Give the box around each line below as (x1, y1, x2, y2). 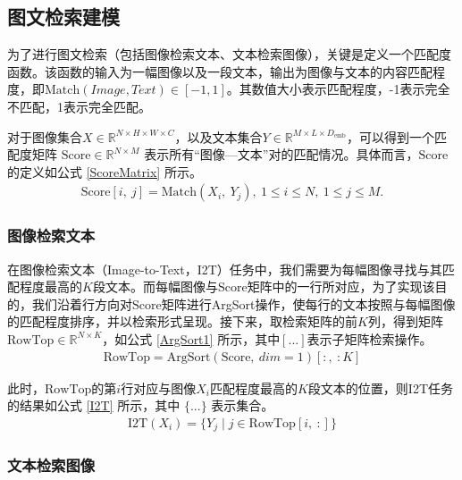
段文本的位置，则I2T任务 (307, 378, 453, 397)
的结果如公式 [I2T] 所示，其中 (7, 396, 181, 415)
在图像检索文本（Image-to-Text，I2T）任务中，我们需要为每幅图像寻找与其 (7, 259, 442, 278)
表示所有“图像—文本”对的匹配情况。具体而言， (144, 145, 419, 164)
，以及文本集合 (174, 127, 263, 146)
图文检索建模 (7, 3, 120, 30)
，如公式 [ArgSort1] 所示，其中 (102, 329, 281, 348)
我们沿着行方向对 (31, 294, 132, 313)
